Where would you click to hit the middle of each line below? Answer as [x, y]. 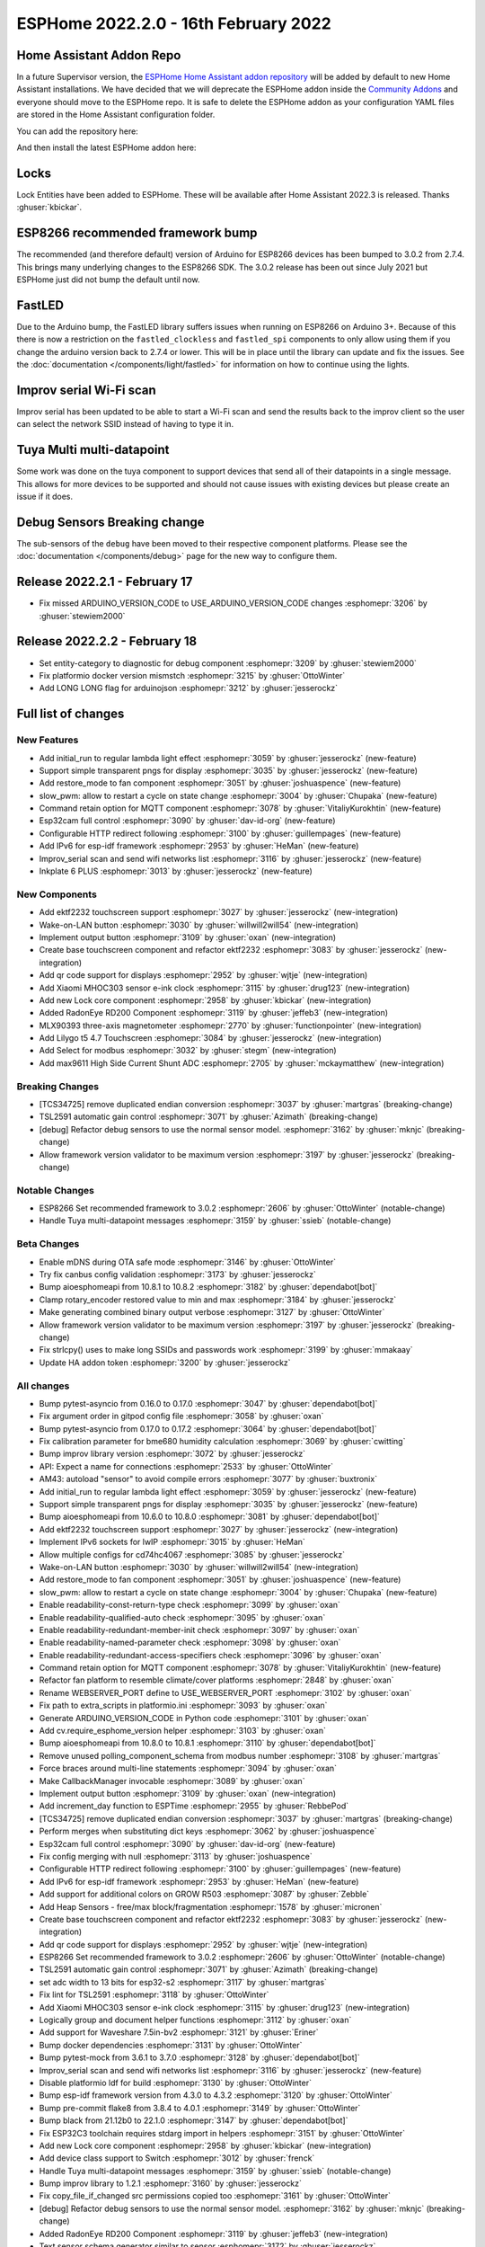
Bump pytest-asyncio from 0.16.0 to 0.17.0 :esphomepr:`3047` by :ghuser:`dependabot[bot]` [208, 1403]
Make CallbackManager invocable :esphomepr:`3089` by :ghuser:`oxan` [172, 1781]
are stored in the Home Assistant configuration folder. [116, 115]
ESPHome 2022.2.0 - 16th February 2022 [174, 23]
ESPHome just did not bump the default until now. [108, 280]
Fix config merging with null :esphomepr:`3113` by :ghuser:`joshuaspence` [176, 1856]
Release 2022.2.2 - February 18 [107, 641]
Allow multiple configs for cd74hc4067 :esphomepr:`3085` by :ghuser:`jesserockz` [192, 1554]
